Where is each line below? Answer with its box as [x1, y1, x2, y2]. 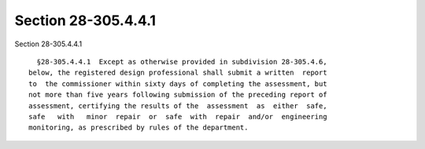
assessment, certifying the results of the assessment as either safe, [28, 101, 327, 110]
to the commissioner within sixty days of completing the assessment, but [28, 79, 327, 88]
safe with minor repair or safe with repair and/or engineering [28, 112, 327, 121]
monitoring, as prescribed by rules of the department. [28, 123, 249, 133]
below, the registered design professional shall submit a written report [28, 68, 327, 78]
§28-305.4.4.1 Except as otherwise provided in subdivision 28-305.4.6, [36, 57, 327, 66]
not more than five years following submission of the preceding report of [28, 90, 327, 100]
